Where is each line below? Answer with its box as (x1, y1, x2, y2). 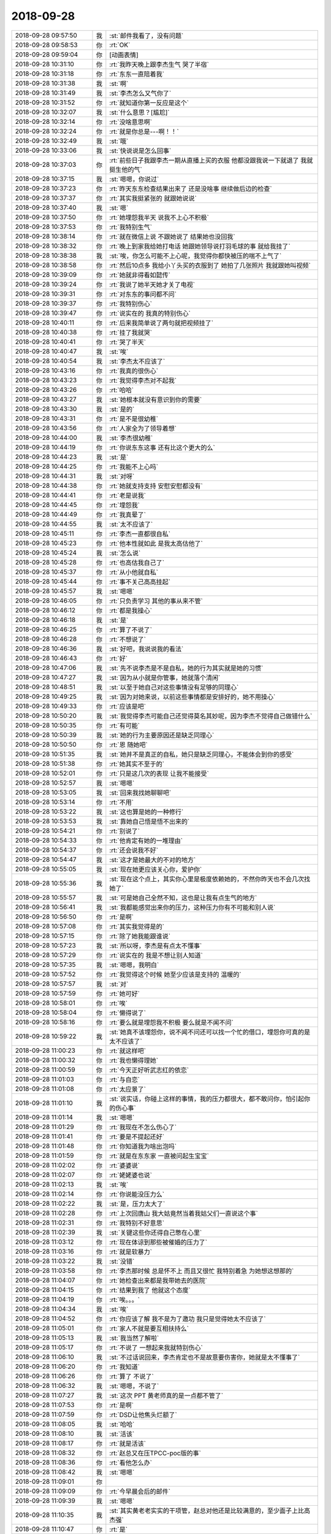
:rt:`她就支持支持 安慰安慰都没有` (109, 482, 204, 490)
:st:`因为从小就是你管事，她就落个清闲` (109, 673, 221, 682)
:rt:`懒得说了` (109, 1008, 146, 1017)
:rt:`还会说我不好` (109, 846, 159, 854)
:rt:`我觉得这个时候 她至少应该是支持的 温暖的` (109, 970, 242, 979)
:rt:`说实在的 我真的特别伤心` (109, 309, 191, 317)
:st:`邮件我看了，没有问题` (109, 31, 184, 40)
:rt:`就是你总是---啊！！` (109, 127, 179, 136)
